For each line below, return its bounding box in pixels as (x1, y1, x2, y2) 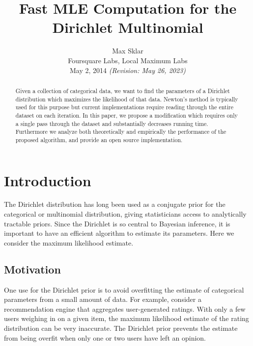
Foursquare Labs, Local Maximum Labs (68, 55, 188, 65)
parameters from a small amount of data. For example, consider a (4, 294, 201, 304)
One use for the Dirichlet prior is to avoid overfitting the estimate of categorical (4, 284, 244, 295)
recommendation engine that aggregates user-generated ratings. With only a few (4, 303, 246, 314)
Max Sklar (112, 46, 143, 56)
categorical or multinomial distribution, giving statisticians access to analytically (4, 209, 247, 219)
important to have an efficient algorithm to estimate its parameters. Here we (4, 228, 234, 238)
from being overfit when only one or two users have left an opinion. (4, 332, 206, 343)
